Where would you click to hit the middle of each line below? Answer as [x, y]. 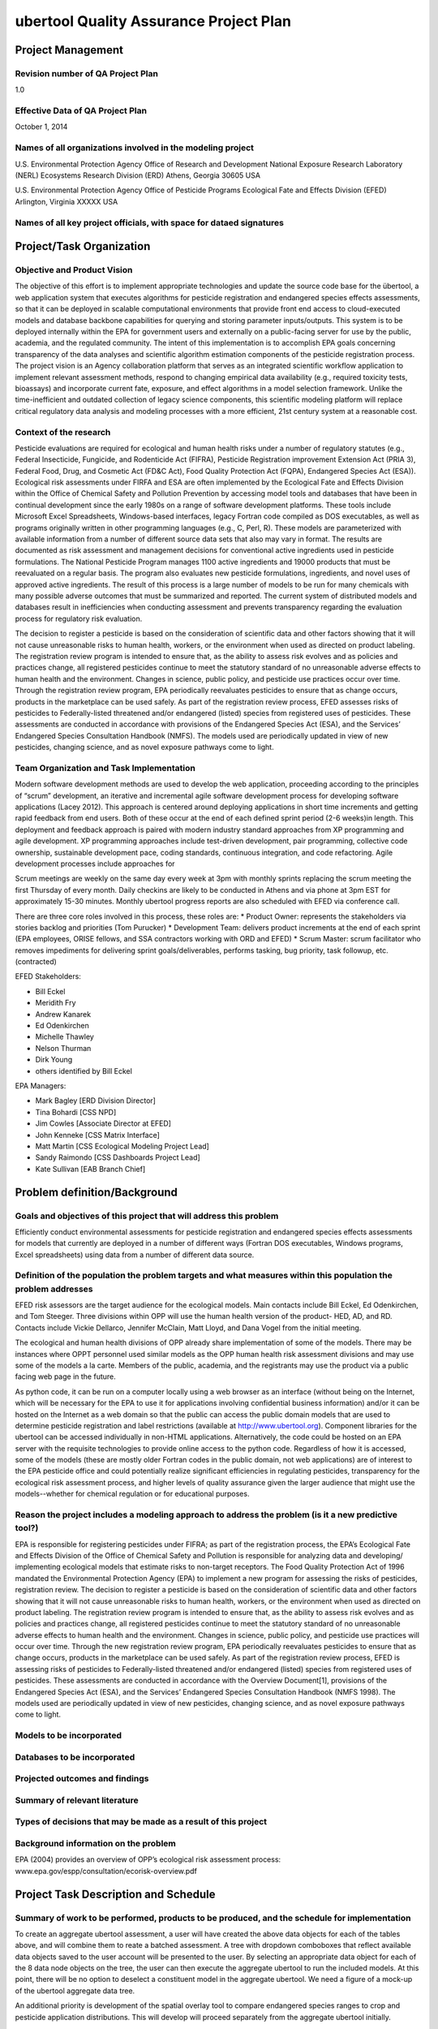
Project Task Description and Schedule [115, 1894]
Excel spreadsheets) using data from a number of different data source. [135, 1255]
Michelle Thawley [65, 1037]
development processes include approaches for [95, 864]
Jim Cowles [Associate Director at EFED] [103, 1123]
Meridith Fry [56, 1003]
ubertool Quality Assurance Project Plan [153, 21]
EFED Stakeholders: [48, 976]
